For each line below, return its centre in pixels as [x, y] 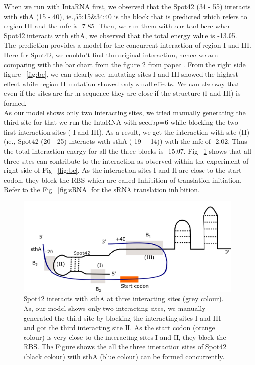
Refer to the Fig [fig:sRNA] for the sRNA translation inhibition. [102, 189]
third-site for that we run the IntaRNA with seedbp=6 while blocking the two [121, 122]
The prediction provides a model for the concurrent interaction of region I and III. [127, 45]
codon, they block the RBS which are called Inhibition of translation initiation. [123, 180]
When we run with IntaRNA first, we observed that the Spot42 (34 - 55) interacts [127, 6]
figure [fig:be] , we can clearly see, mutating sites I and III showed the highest [121, 74]
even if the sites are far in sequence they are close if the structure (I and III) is [122, 93]
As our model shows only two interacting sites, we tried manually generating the [125, 112]
